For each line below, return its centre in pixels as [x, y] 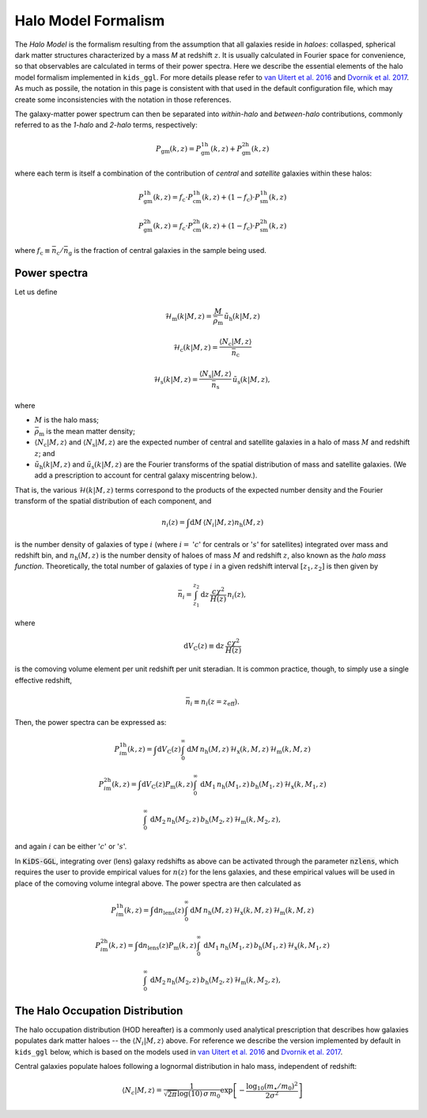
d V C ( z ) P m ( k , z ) [167, 785]
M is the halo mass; [66, 420]
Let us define [36, 292]
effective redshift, [43, 680]
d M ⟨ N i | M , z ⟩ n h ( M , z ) [227, 523]
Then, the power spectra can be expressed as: [91, 723]
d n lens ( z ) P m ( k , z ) [167, 946]
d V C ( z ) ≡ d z [204, 647]
